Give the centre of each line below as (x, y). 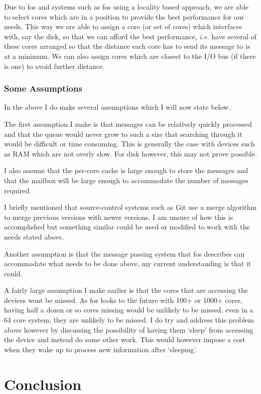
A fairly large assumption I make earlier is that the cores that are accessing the (126, 290)
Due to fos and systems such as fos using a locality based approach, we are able (126, 7)
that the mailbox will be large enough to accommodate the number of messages (126, 180)
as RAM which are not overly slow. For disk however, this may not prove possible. (130, 153)
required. (18, 190)
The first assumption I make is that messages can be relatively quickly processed (128, 124)
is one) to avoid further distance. (54, 66)
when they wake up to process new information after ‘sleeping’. (101, 349)
